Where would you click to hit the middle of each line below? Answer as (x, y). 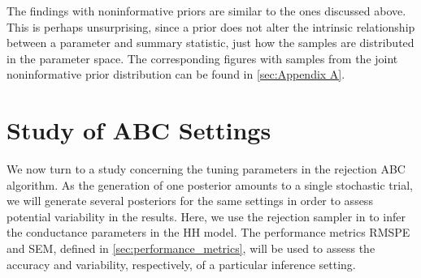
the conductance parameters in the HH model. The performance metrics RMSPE (208, 232)
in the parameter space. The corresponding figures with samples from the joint (202, 58)
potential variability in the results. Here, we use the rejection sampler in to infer (206, 216)
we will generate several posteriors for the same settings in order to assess (190, 201)
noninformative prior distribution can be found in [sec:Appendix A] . (176, 74)
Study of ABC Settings (139, 130)
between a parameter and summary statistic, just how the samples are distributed (210, 43)
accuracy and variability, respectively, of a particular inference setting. (181, 264)
